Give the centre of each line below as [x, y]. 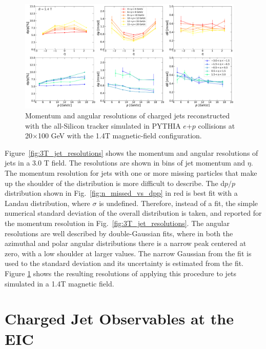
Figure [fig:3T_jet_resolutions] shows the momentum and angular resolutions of [131, 152]
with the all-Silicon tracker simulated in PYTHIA [103, 125]
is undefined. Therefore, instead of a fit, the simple [179, 203]
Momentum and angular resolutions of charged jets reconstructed [128, 116]
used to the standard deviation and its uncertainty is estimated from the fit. [124, 263]
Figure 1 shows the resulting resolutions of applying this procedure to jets [121, 273]
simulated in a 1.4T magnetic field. [59, 283]
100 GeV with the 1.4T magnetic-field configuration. [120, 136]
